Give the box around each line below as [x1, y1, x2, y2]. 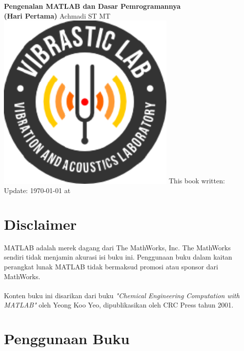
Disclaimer [4, 214, 77, 234]
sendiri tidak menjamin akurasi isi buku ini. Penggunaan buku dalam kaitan [4, 252, 232, 262]
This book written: [168, 175, 225, 186]
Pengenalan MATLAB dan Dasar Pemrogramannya [4, 1, 181, 11]
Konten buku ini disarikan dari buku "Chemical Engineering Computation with [4, 290, 240, 300]
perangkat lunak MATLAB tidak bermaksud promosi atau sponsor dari [4, 262, 218, 272]
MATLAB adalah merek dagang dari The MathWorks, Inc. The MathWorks [4, 242, 231, 252]
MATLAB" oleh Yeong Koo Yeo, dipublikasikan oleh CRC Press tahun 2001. [4, 300, 234, 310]
